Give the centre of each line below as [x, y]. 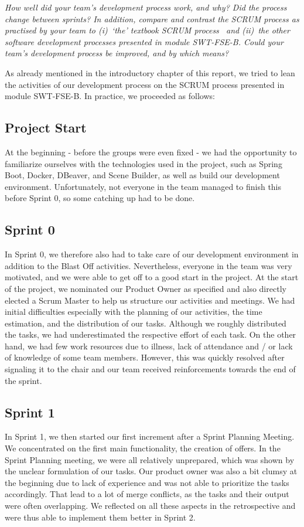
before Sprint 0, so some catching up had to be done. [100, 198]
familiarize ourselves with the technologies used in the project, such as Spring [144, 163]
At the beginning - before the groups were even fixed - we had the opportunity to [151, 152]
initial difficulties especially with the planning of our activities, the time [134, 312]
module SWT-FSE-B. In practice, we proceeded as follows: [110, 96]
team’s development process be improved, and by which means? [117, 53]
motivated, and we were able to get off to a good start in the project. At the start [152, 277]
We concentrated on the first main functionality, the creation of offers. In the [143, 448]
